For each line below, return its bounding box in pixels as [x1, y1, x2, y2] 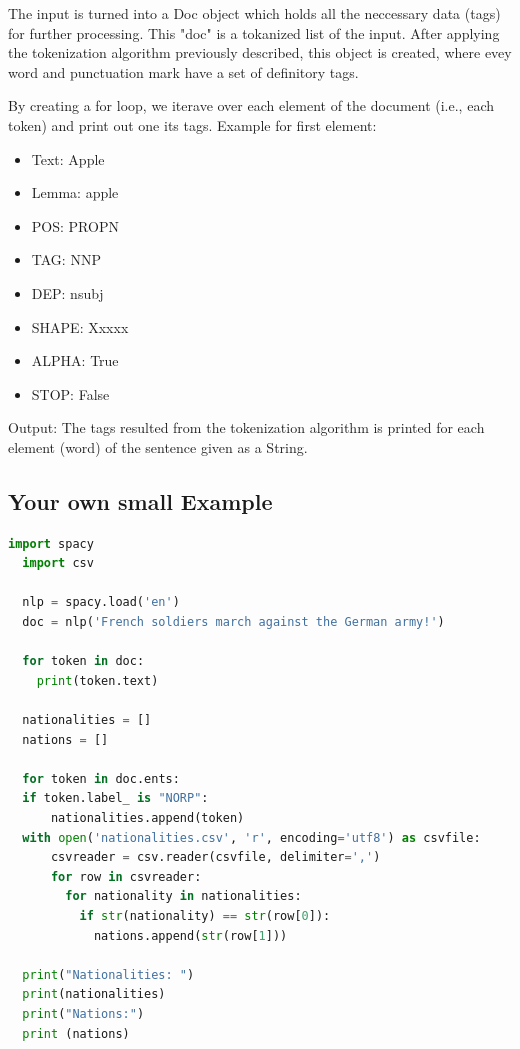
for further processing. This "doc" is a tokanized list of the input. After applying [8, 22, 500, 43]
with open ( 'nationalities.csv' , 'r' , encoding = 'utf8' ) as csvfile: [22, 830, 481, 845]
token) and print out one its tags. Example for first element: [8, 114, 377, 135]
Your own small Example [8, 485, 273, 516]
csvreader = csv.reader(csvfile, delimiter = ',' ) [50, 850, 381, 865]
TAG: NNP [31, 249, 101, 270]
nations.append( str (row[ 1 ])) [93, 928, 288, 943]
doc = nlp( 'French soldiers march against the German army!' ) [22, 615, 445, 630]
